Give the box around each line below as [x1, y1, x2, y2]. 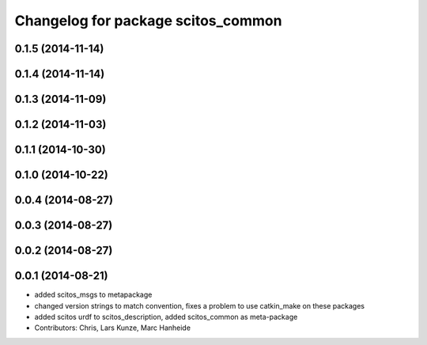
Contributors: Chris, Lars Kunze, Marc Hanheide [34, 323, 191, 332]
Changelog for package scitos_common [14, 12, 282, 29]
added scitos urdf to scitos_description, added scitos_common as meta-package [34, 312, 298, 321]
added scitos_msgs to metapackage [34, 290, 153, 300]
